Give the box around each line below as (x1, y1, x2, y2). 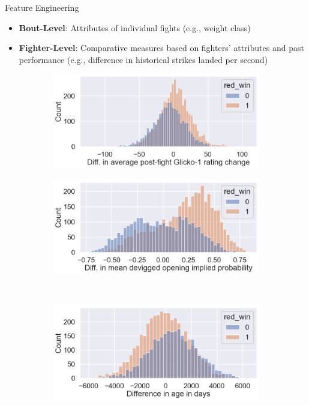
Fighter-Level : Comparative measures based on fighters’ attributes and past (19, 41, 304, 54)
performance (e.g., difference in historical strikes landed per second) (19, 53, 268, 65)
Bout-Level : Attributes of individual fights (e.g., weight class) (19, 21, 251, 34)
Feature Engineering (5, 1, 79, 13)
